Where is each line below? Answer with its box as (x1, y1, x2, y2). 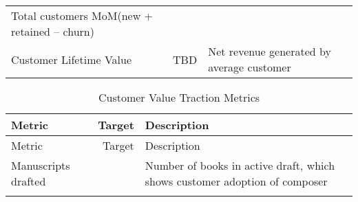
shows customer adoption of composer (145, 173, 328, 189)
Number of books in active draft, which (145, 157, 335, 173)
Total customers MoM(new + (11, 8, 153, 23)
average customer (208, 59, 291, 75)
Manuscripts (11, 157, 70, 173)
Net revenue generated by (208, 43, 331, 59)
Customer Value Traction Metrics (98, 89, 260, 105)
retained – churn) (11, 23, 94, 39)
